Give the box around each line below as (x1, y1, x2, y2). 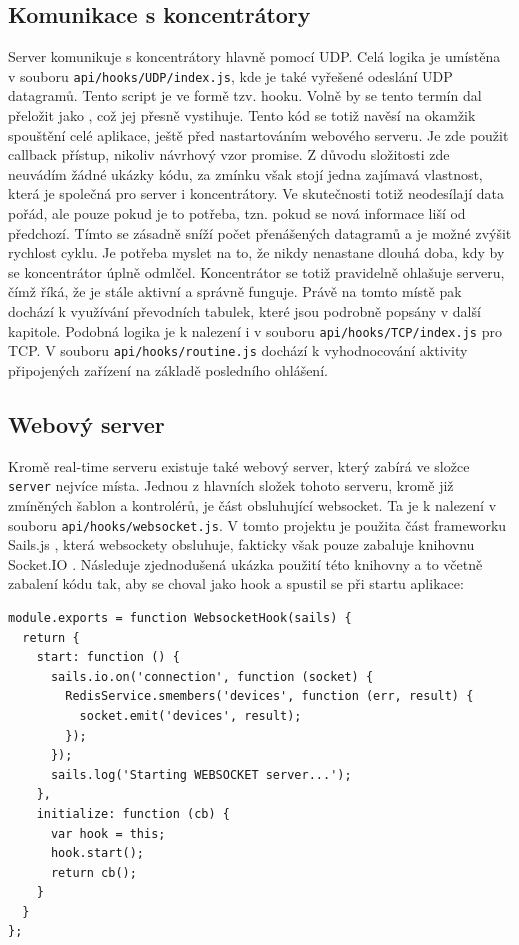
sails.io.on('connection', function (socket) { (50, 669, 374, 684)
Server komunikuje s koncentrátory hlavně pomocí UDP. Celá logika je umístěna (8, 46, 501, 67)
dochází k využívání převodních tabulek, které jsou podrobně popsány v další (8, 300, 481, 321)
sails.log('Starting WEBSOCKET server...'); (50, 767, 352, 782)
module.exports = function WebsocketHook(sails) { (8, 610, 352, 625)
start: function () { (36, 650, 180, 665)
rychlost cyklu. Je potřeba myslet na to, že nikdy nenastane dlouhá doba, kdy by (8, 242, 505, 263)
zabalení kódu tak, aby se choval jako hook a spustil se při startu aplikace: (8, 573, 464, 594)
